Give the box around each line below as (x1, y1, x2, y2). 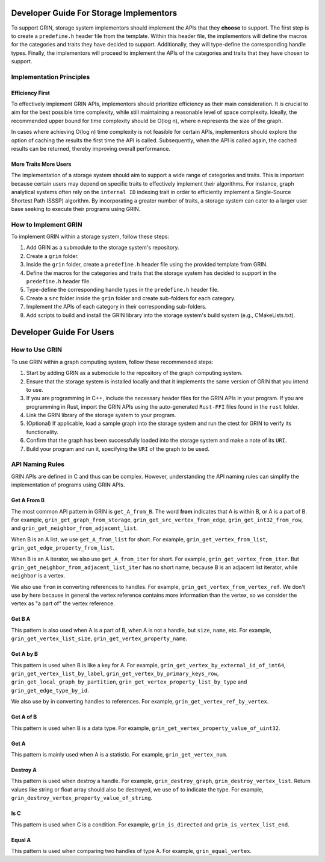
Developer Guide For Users (11, 327, 114, 338)
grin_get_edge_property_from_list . (11, 544, 114, 552)
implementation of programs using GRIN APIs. (11, 481, 125, 488)
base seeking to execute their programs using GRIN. (11, 205, 141, 212)
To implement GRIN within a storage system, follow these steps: (11, 233, 170, 241)
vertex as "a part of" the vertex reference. (11, 600, 116, 607)
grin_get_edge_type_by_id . (11, 687, 90, 694)
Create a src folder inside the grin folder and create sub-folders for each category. (26, 294, 236, 301)
